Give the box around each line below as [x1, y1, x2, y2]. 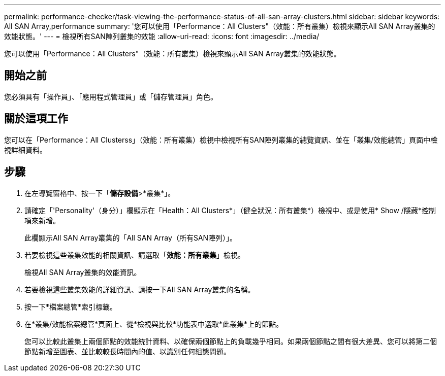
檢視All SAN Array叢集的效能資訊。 [24, 267, 141, 277]
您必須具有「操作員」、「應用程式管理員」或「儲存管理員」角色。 [4, 92, 217, 101]
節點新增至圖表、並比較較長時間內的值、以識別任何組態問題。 [24, 347, 231, 356]
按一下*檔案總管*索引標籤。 [24, 302, 117, 311]
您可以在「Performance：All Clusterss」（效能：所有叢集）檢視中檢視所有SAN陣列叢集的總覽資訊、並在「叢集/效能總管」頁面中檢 [4, 135, 438, 144]
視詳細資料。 [4, 145, 47, 154]
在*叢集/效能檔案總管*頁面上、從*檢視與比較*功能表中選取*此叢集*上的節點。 [24, 319, 283, 328]
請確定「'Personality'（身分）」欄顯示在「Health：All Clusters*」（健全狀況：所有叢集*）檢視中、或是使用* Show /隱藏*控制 [24, 206, 436, 215]
